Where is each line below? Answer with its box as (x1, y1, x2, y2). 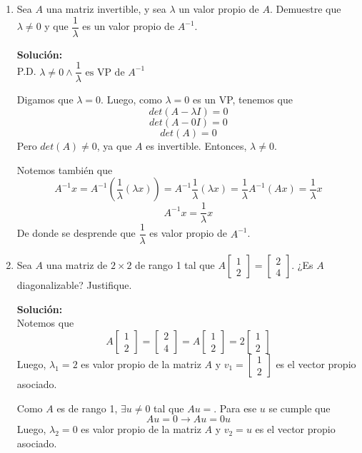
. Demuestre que (269, 1, 341, 16)
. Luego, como (101, 92, 162, 107)
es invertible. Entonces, (146, 138, 247, 153)
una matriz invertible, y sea (46, 1, 166, 16)
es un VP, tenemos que (193, 92, 293, 107)
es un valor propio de (82, 19, 175, 34)
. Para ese (213, 400, 257, 415)
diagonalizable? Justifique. (16, 278, 132, 292)
